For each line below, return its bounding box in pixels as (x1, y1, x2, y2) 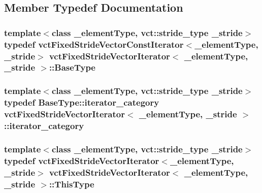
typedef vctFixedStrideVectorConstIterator (4, 38, 184, 50)
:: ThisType (49, 177, 94, 190)
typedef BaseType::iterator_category (4, 96, 159, 109)
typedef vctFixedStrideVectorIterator (4, 154, 159, 167)
